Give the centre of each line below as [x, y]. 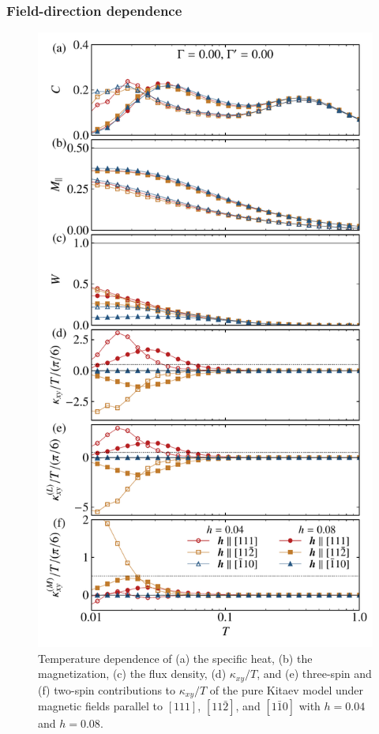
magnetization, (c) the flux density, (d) [132, 674]
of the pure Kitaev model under [287, 689]
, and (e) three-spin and [314, 674]
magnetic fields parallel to [101, 706]
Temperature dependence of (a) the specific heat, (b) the [175, 658]
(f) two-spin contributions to [107, 689]
